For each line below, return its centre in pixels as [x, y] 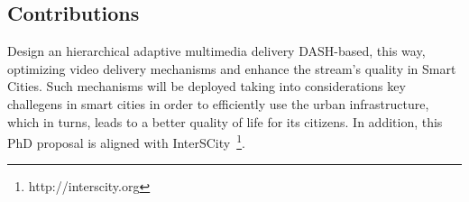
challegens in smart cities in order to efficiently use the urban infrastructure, [218, 103]
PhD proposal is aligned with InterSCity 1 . [126, 141]
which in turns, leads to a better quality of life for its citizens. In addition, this [225, 121]
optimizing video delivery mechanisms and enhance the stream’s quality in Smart [232, 68]
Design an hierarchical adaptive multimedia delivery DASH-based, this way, [216, 51]
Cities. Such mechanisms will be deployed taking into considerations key [207, 86]
